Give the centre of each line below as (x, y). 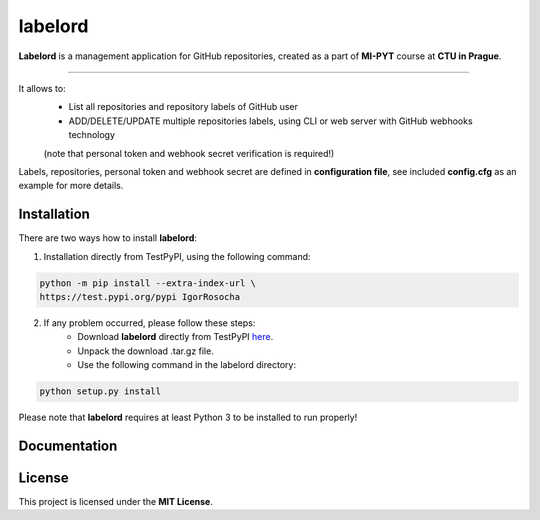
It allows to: (42, 88)
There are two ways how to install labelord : (107, 238)
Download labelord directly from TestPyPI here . (175, 337)
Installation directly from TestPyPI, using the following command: (177, 256)
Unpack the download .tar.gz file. (145, 351)
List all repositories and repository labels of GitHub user (183, 107)
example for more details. (71, 186)
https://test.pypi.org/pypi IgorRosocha (139, 296)
